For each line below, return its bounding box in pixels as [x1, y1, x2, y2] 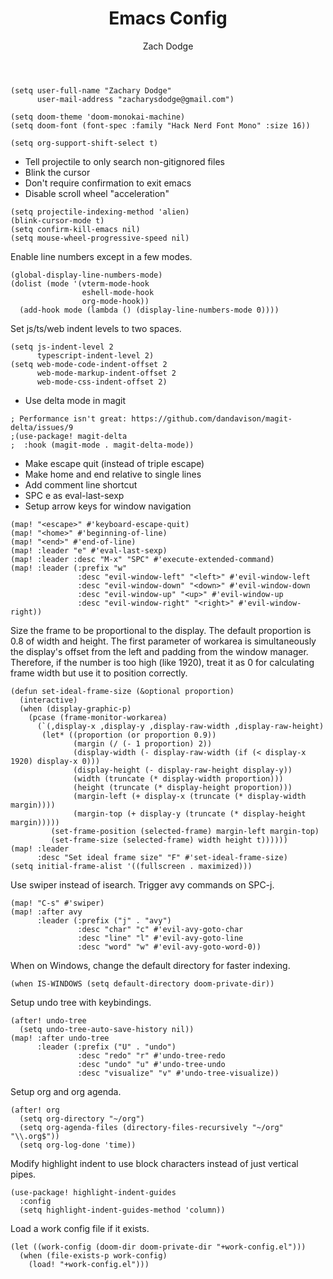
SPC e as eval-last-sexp [24, 489, 125, 501]
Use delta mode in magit [24, 394, 127, 406]
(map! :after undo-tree [10, 1033, 110, 1043]
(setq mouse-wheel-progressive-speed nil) [10, 233, 190, 243]
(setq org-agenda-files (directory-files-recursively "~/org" [19, 1122, 284, 1132]
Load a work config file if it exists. [10, 1222, 150, 1234]
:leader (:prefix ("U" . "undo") [36, 1042, 177, 1052]
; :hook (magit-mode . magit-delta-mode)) [10, 440, 195, 450]
